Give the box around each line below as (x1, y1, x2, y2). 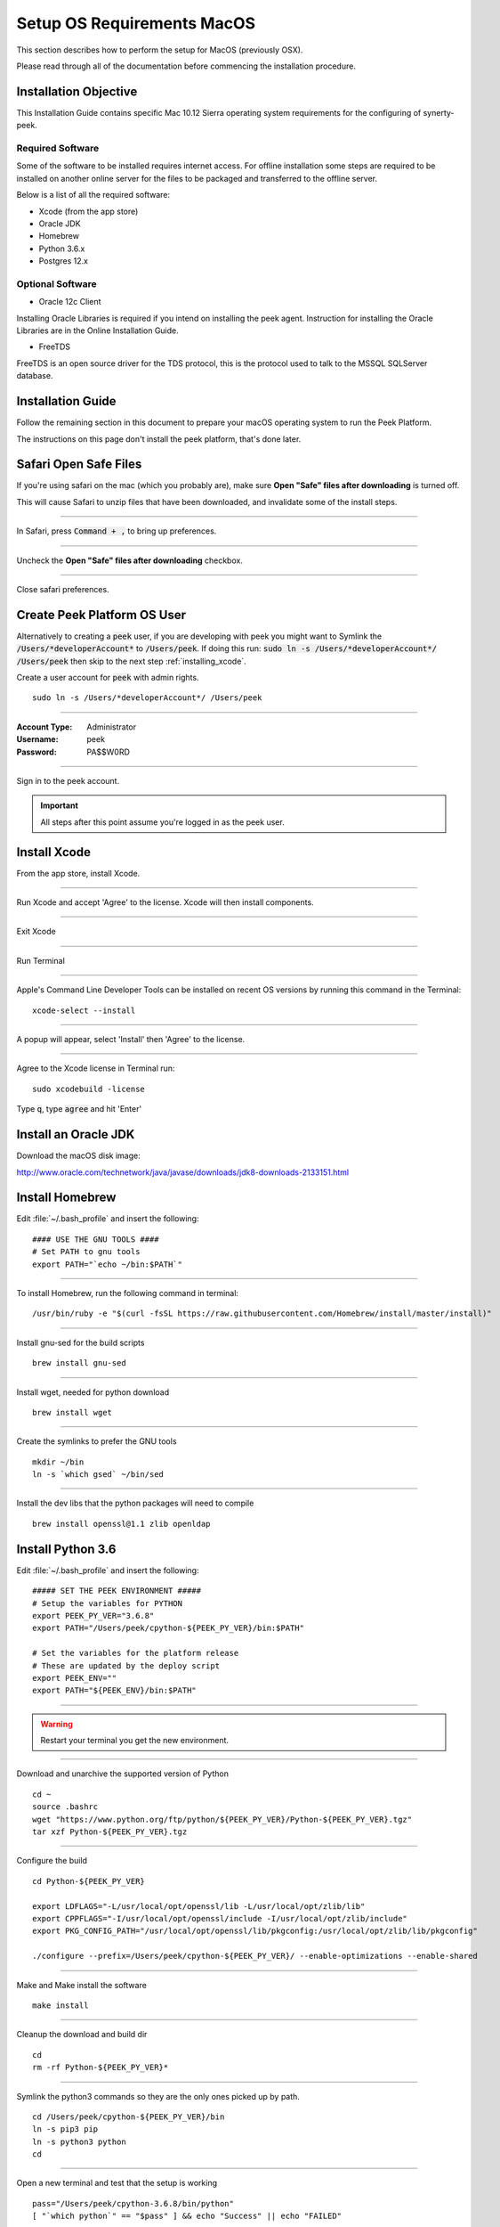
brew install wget (32, 1407, 113, 1417)
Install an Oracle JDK (16, 1127, 135, 1142)
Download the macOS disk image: (16, 1150, 141, 1162)
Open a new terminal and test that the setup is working (16, 2178, 218, 2189)
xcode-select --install (32, 1005, 136, 1016)
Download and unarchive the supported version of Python (16, 1768, 229, 1779)
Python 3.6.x (38, 243, 85, 254)
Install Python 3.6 (16, 1541, 117, 1556)
